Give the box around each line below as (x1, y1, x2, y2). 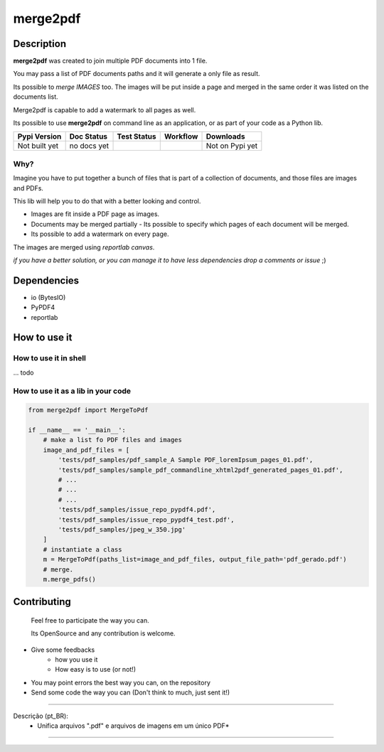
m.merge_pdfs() (43, 575, 96, 583)
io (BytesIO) (31, 293, 66, 301)
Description (13, 38, 67, 50)
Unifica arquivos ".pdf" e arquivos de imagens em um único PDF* (37, 721, 230, 730)
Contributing (13, 596, 71, 608)
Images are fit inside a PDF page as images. (31, 210, 160, 218)
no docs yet (69, 141, 110, 151)
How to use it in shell (13, 353, 87, 363)
